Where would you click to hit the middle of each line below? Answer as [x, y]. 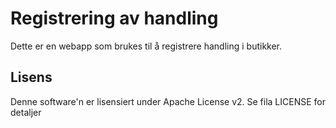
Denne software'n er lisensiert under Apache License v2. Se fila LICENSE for [168, 101]
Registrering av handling [114, 18]
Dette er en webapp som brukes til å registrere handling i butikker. [146, 46]
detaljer [26, 112]
